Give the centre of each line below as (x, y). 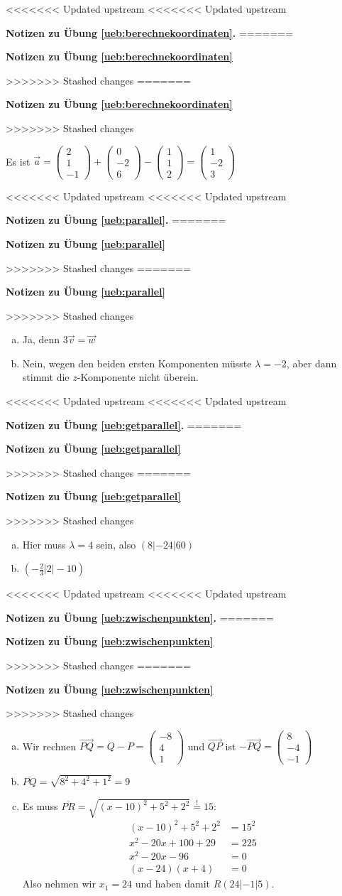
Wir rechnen (49, 746)
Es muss (40, 806)
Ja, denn (41, 339)
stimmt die (46, 377)
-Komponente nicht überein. (138, 377)
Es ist (18, 161)
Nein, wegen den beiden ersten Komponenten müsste (137, 363)
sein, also (116, 544)
